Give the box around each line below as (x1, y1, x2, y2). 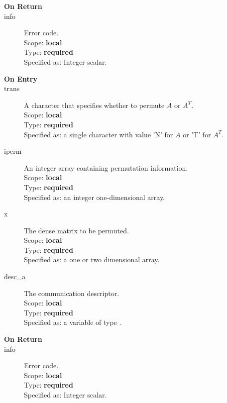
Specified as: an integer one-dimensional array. (24, 192, 165, 202)
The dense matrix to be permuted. (24, 225, 129, 235)
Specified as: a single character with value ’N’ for (24, 129, 173, 139)
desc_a (4, 271, 26, 282)
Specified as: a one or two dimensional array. (24, 254, 160, 265)
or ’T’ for (183, 129, 211, 139)
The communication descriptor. (24, 288, 119, 298)
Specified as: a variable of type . (24, 317, 121, 327)
